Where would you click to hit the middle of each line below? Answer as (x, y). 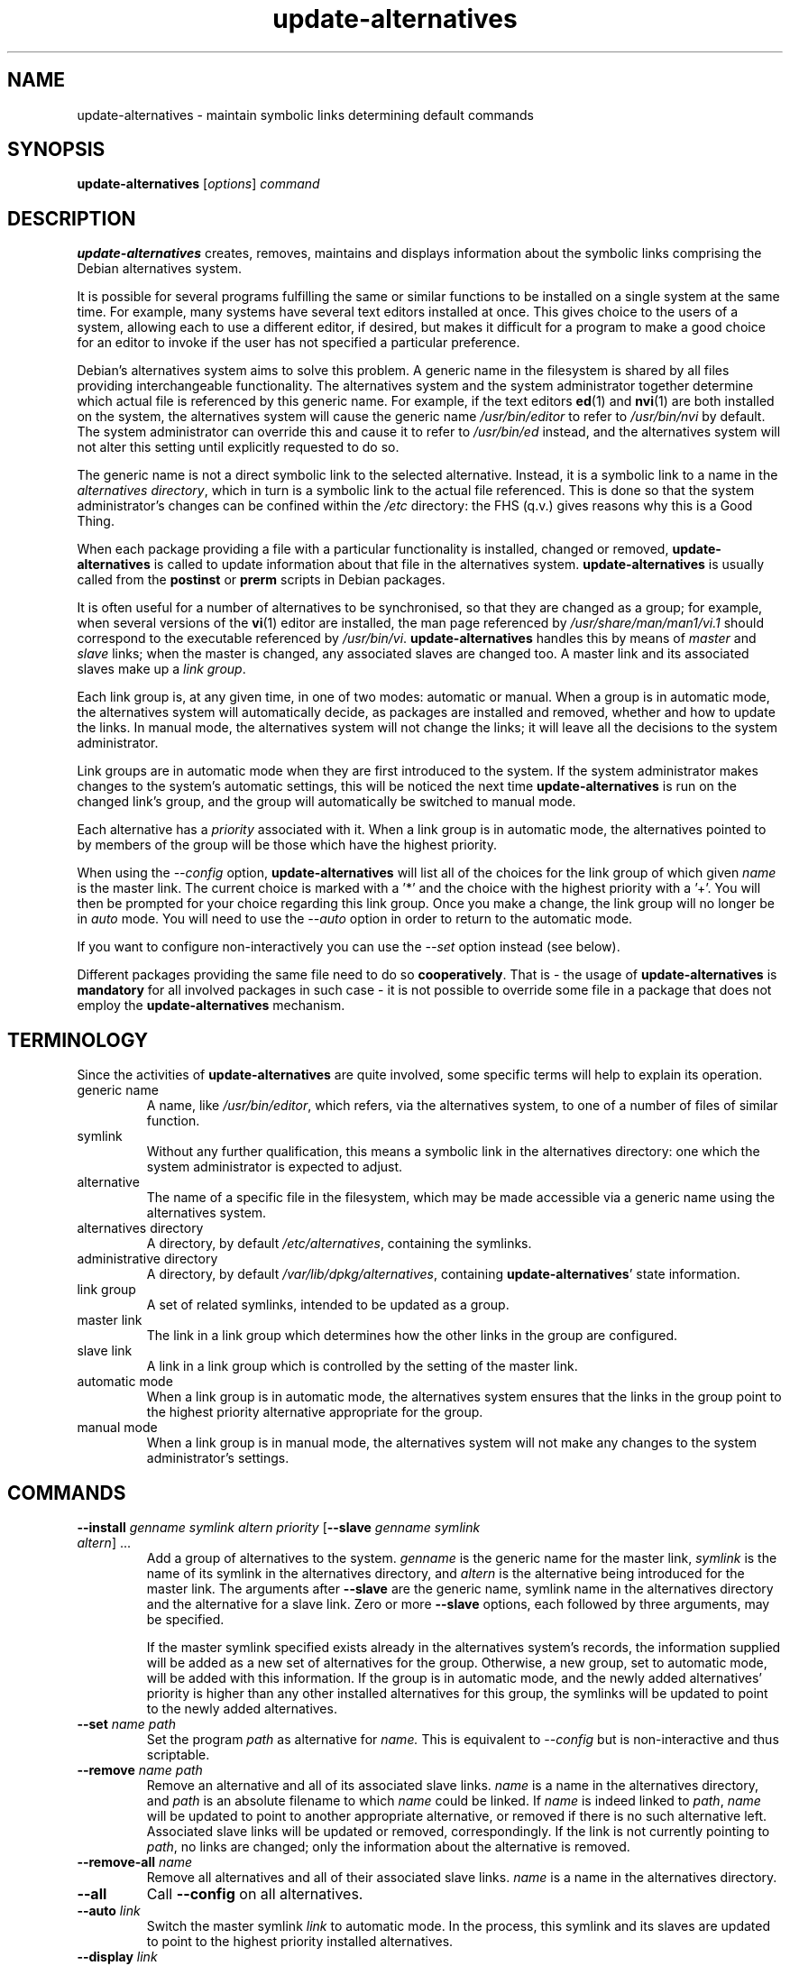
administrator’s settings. (218, 1458)
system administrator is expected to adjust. (275, 1167)
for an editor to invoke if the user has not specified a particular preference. (299, 343)
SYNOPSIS (56, 150)
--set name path (126, 1723)
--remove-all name (135, 1861)
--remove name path (140, 1769)
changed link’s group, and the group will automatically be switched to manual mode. (326, 802)
